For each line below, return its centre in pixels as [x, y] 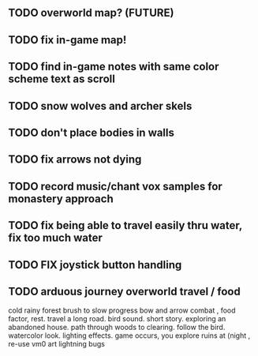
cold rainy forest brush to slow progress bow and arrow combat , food [122, 310]
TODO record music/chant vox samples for [115, 186]
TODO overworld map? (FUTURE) [91, 13]
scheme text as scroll [62, 79]
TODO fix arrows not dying [75, 160]
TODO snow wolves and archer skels [100, 106]
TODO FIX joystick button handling [95, 265]
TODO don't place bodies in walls [92, 132]
